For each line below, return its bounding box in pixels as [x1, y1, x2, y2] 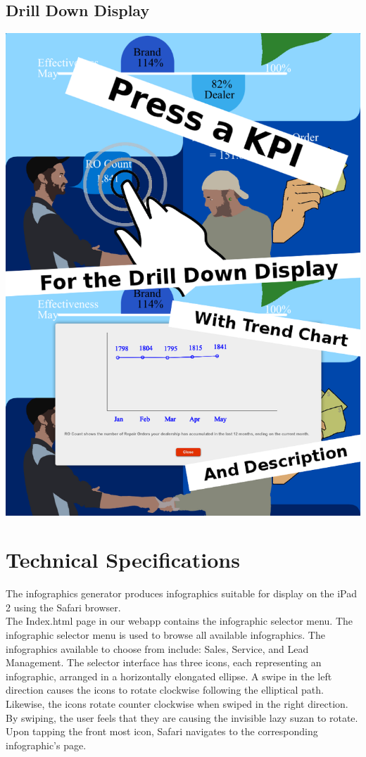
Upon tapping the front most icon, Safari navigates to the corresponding [6, 724, 318, 739]
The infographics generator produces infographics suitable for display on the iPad [6, 586, 358, 601]
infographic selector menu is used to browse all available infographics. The [6, 628, 325, 642]
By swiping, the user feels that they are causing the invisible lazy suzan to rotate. [6, 710, 358, 725]
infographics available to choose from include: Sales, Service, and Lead [6, 641, 309, 656]
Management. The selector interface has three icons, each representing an [6, 655, 322, 670]
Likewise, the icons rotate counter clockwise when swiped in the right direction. [6, 696, 348, 711]
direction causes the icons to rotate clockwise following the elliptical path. [6, 682, 324, 697]
